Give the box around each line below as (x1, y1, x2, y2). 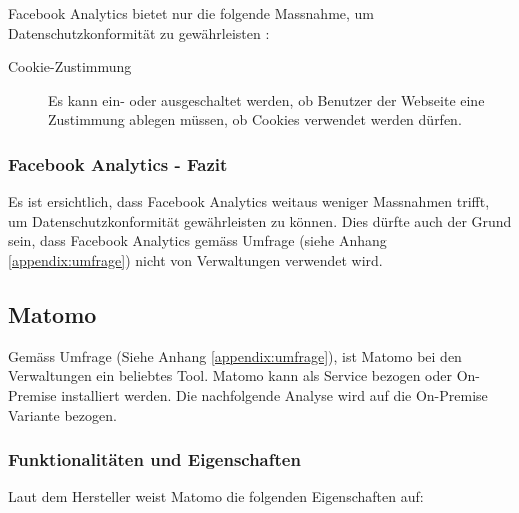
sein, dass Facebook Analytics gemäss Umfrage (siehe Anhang (8, 230, 387, 251)
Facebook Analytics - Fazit (8, 151, 228, 176)
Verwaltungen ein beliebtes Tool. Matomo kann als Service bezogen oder (8, 365, 452, 386)
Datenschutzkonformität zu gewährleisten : (8, 22, 270, 43)
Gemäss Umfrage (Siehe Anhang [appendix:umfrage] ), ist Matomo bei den (8, 345, 462, 366)
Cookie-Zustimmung (8, 56, 132, 77)
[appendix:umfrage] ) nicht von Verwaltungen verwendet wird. (8, 249, 383, 270)
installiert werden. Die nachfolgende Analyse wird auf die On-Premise (61, 384, 488, 405)
